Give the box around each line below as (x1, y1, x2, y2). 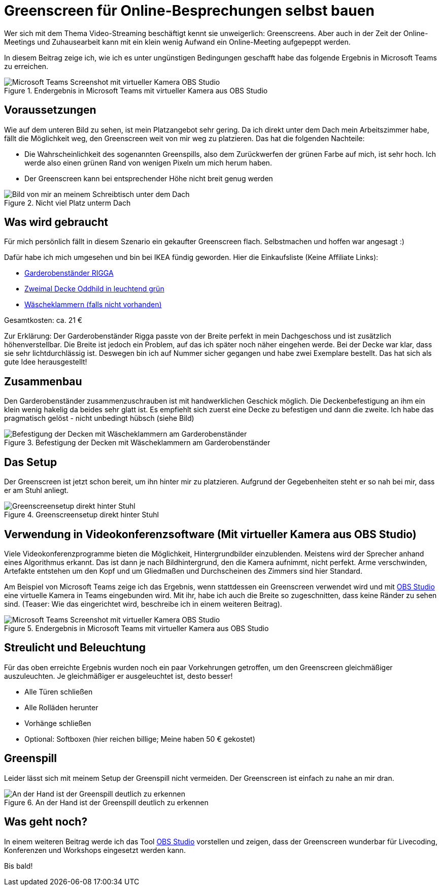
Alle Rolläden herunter (24, 703, 98, 712)
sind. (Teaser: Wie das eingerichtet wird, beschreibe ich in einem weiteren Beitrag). (4, 599, 282, 608)
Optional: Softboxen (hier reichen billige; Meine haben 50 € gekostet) (24, 734, 255, 743)
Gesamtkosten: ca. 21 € (4, 316, 83, 325)
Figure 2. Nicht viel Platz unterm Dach (4, 198, 131, 207)
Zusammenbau (4, 375, 82, 388)
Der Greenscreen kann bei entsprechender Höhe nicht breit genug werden (24, 174, 273, 183)
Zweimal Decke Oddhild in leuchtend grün (24, 284, 164, 293)
